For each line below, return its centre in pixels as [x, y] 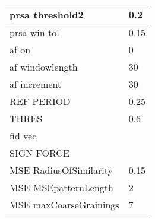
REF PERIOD [40, 101]
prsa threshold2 [47, 15]
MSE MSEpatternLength [61, 187]
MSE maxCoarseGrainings [64, 204]
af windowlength [44, 67]
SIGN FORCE [39, 153]
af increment [36, 84]
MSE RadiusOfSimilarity [61, 170]
